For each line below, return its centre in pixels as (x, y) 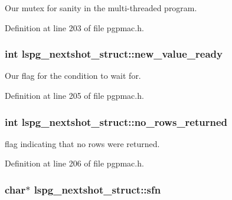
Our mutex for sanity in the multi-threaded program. (101, 8)
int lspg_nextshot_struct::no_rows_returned (116, 121)
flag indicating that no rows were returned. (82, 143)
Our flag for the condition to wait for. (73, 76)
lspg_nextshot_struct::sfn (97, 189)
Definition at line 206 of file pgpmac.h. (74, 163)
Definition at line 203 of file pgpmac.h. (74, 27)
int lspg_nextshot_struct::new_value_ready (114, 54)
